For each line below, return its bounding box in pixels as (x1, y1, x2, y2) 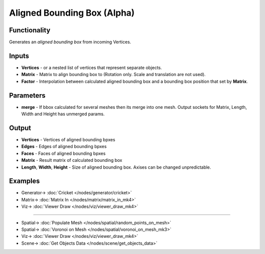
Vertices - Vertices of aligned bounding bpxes (21, 136, 115, 142)
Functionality (9, 26, 51, 34)
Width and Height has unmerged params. (21, 111, 105, 117)
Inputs (9, 51, 29, 60)
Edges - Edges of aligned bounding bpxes (21, 144, 107, 150)
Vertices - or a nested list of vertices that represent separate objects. (21, 64, 162, 71)
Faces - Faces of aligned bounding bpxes (21, 150, 106, 156)
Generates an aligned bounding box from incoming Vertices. (9, 39, 132, 45)
